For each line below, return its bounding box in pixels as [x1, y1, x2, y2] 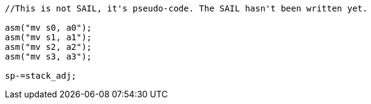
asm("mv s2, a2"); [5, 42, 92, 52]
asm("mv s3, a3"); [5, 52, 92, 61]
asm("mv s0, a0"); [5, 23, 92, 32]
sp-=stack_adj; [5, 71, 77, 81]
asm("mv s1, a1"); [5, 32, 92, 42]
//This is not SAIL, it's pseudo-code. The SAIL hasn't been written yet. [5, 4, 368, 13]
